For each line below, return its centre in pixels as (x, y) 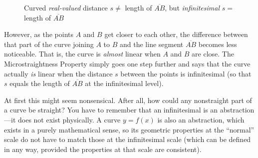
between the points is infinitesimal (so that (186, 73)
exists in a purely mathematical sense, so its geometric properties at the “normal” (129, 129)
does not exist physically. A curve (69, 119)
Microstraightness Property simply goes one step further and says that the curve (127, 63)
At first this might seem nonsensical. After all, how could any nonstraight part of (128, 100)
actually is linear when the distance (58, 73)
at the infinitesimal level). (124, 83)
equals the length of (40, 83)
